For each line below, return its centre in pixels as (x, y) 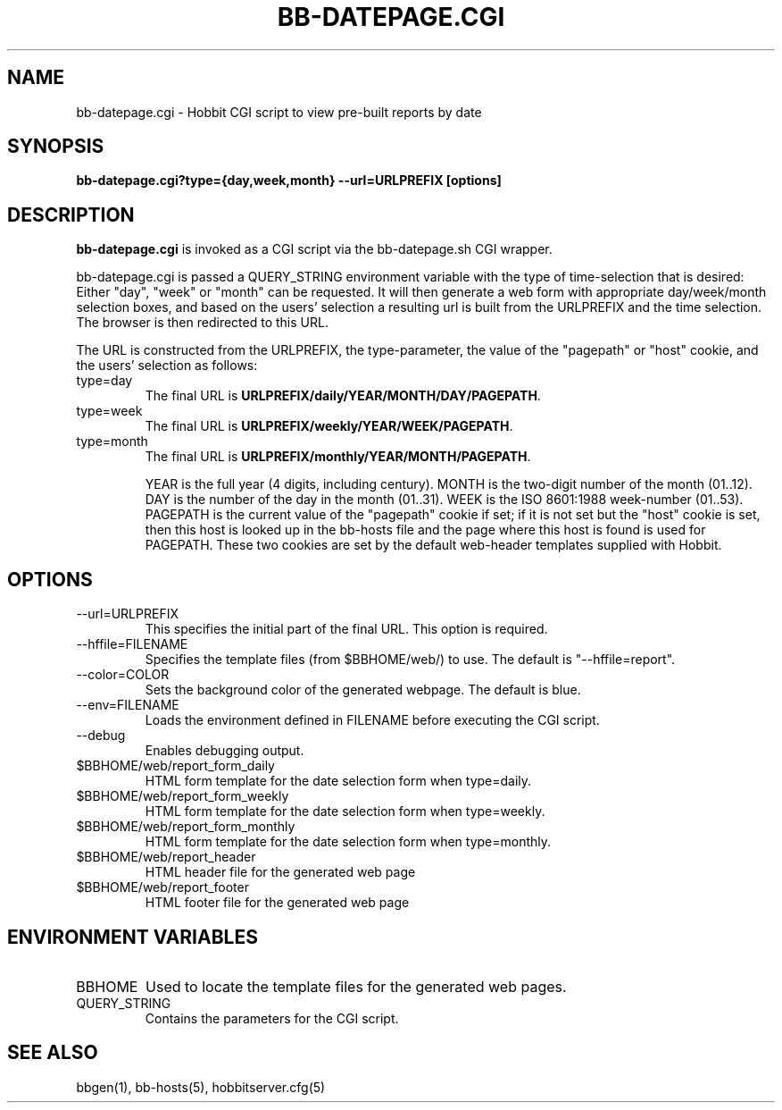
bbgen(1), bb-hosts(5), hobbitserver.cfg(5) (201, 1087)
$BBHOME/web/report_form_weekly (183, 796)
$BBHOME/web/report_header (166, 857)
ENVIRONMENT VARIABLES (133, 937)
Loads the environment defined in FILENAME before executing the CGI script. (372, 720)
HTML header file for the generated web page (280, 872)
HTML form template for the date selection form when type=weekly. (345, 811)
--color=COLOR (123, 675)
